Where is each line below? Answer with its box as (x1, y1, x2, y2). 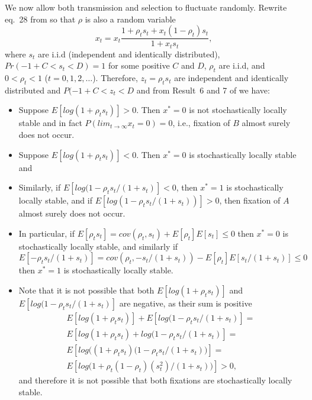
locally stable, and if (18, 194, 92, 207)
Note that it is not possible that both (18, 284, 155, 296)
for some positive (108, 59, 170, 72)
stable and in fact (18, 117, 82, 129)
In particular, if (18, 227, 75, 239)
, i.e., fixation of (172, 117, 230, 129)
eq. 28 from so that (5, 12, 76, 25)
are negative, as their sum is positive (119, 297, 252, 309)
